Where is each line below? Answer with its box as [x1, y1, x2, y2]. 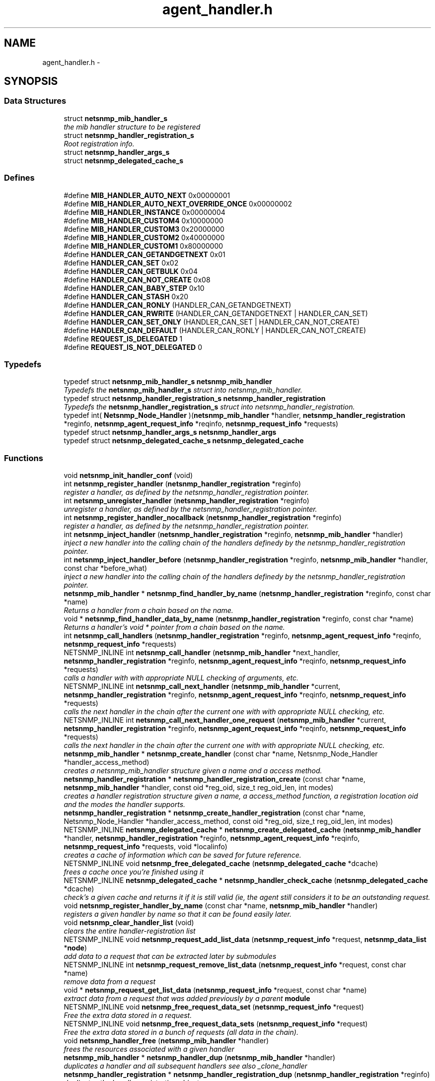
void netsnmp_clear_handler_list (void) [64, 918, 194, 927]
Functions [4, 453, 43, 463]
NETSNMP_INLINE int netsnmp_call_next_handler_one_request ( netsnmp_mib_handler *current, [64, 716, 386, 725]
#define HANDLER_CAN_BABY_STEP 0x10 [64, 283, 205, 292]
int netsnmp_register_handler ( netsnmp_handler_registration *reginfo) [64, 479, 301, 488]
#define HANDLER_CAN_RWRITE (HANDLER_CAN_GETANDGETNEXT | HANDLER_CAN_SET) [64, 309, 368, 318]
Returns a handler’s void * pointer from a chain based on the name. [64, 623, 285, 632]
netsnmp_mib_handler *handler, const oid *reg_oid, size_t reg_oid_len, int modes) [64, 783, 334, 792]
